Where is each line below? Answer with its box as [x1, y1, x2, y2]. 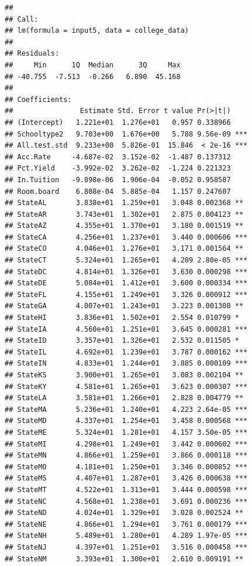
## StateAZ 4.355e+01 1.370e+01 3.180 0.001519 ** [5, 221, 244, 230]
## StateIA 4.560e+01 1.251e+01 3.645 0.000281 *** [5, 325, 248, 333]
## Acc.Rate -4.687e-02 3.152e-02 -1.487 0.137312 [5, 152, 231, 161]
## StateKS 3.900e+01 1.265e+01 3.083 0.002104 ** [5, 371, 244, 379]
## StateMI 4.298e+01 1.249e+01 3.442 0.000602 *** [5, 439, 248, 448]
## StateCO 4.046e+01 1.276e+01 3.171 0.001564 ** [5, 244, 244, 253]
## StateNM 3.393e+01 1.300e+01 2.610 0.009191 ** [5, 554, 244, 563]
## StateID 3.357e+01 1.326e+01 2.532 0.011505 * [5, 336, 239, 345]
